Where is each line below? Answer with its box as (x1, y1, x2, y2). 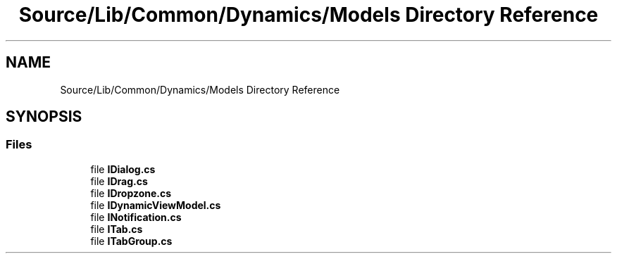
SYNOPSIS (6, 108, 82, 126)
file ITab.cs (90, 222, 143, 235)
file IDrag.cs (90, 175, 148, 187)
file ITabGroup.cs (90, 234, 173, 247)
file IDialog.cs (90, 163, 156, 175)
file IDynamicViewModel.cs (90, 198, 221, 211)
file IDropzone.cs (90, 187, 172, 199)
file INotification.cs (90, 210, 182, 223)
